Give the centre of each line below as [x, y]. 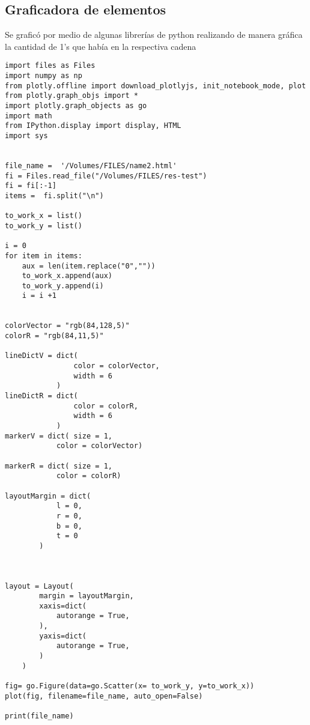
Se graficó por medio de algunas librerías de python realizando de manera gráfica [154, 35]
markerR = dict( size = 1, [59, 466]
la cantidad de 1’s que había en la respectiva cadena [101, 46]
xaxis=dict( [63, 606]
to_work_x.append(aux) [67, 276]
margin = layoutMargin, [87, 596]
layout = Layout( [39, 586]
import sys [26, 135]
